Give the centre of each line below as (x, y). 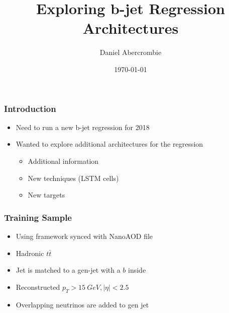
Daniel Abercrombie (131, 52)
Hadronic (30, 253)
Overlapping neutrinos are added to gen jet (82, 304)
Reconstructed (38, 287)
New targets (46, 195)
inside (137, 270)
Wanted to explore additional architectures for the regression (109, 144)
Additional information (63, 161)
